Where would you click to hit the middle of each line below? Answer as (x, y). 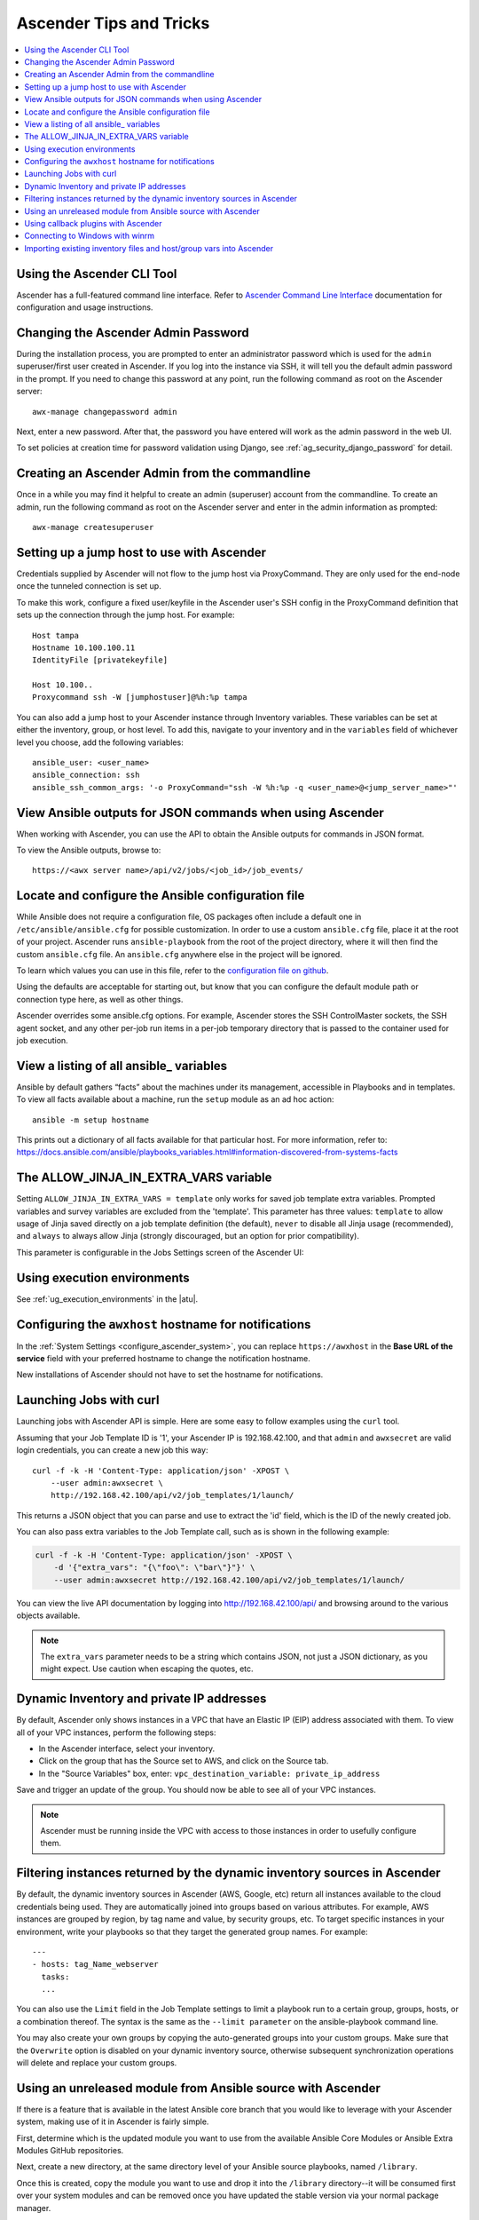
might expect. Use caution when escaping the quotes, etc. (147, 1669)
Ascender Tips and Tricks (113, 23)
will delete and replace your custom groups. (97, 2063)
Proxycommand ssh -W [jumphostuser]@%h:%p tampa (140, 698)
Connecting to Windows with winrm (90, 236)
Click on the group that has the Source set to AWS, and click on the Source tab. (184, 1761)
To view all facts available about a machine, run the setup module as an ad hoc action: (175, 1099)
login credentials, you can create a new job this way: (112, 1450)
